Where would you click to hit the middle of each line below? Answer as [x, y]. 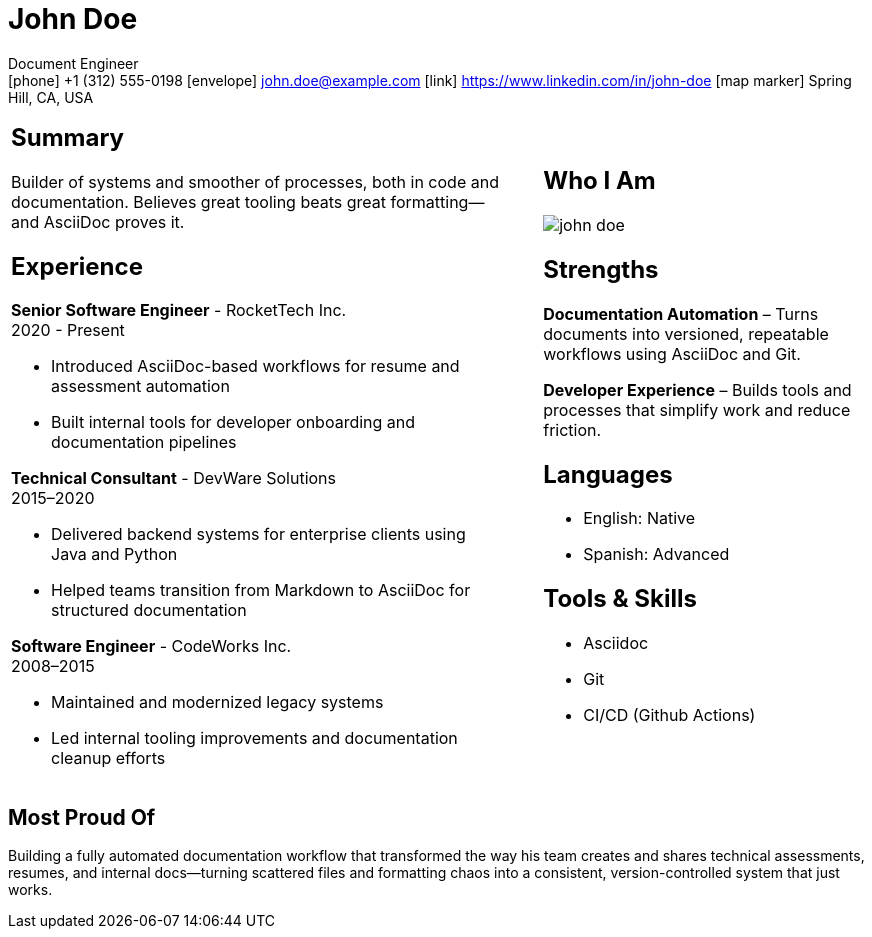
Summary [67, 137]
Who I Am [599, 180]
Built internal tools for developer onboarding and [233, 422]
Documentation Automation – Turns [681, 313]
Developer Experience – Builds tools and [697, 389]
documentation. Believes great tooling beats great [198, 201]
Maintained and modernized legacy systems [217, 702]
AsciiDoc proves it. [114, 221]
